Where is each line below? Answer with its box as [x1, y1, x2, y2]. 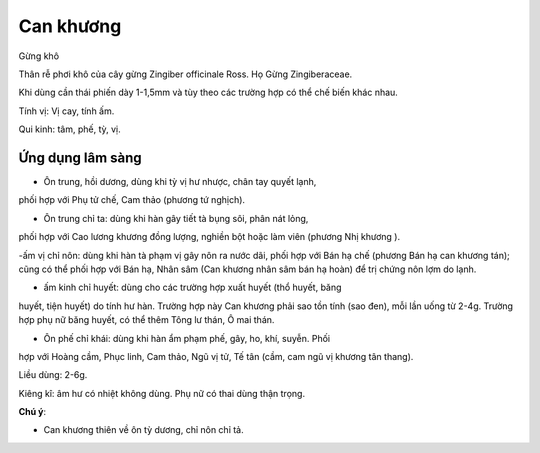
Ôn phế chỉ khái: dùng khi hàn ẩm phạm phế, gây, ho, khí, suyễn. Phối [43, 332, 331, 344]
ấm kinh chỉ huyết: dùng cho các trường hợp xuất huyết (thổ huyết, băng [43, 281, 342, 294]
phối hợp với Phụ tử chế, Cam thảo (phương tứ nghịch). [18, 194, 245, 206]
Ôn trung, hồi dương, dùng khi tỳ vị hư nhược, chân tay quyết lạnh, [43, 176, 317, 188]
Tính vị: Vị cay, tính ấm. [18, 105, 115, 117]
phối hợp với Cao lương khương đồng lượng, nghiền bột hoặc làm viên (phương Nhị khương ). [18, 231, 400, 243]
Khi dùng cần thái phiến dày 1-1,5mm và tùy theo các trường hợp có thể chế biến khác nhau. [18, 86, 399, 99]
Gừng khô [18, 50, 60, 62]
